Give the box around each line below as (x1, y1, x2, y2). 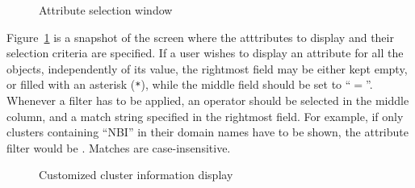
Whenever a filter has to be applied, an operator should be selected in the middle (6, 92, 409, 109)
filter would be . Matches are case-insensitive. (6, 139, 231, 156)
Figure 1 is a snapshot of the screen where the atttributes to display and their (6, 28, 394, 45)
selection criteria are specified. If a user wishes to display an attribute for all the (6, 44, 404, 61)
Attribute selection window (39, 2, 173, 18)
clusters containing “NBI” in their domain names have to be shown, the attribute (6, 123, 409, 140)
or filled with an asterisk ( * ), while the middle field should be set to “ (6, 76, 351, 93)
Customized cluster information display (39, 166, 233, 183)
